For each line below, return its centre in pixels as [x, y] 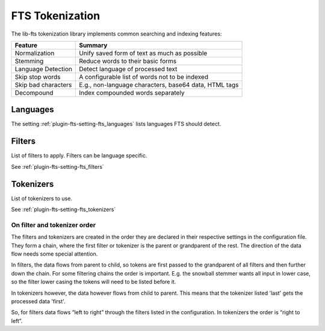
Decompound [34, 92]
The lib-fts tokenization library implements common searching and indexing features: [116, 34]
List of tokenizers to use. [42, 198]
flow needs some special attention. [54, 254]
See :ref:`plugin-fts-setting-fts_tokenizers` [63, 210]
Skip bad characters [43, 84]
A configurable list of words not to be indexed [144, 77]
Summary [93, 45]
